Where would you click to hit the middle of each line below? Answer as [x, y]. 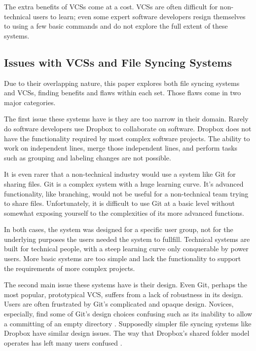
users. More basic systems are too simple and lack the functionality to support [123, 258]
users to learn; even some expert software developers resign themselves [139, 16]
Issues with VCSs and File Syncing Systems [118, 62]
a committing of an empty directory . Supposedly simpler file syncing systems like [128, 323]
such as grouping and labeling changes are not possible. [88, 157]
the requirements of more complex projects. [70, 268]
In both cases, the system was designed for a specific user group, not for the [119, 229]
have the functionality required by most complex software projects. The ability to [127, 138]
